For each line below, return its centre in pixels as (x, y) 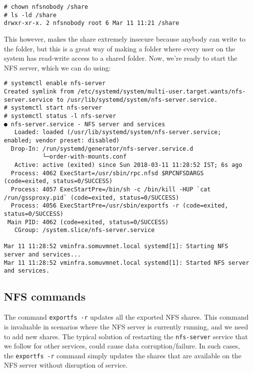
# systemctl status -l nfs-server (60, 116)
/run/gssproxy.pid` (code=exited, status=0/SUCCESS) (92, 198)
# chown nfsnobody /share (46, 7)
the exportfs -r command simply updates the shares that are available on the (123, 355)
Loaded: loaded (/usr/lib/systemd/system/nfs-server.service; (118, 132)
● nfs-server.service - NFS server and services (85, 124)
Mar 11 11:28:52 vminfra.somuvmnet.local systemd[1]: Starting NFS (116, 246)
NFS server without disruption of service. (66, 365)
